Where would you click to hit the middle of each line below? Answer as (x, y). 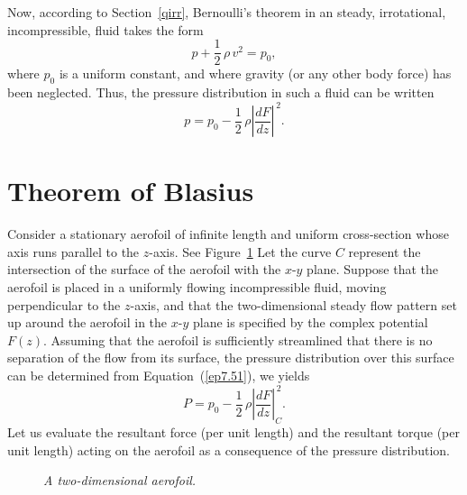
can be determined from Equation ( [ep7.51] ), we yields (159, 376)
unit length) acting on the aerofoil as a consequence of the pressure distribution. (229, 449)
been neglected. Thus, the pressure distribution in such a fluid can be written (221, 92)
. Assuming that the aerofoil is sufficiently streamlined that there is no (238, 339)
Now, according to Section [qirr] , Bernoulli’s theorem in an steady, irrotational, (227, 12)
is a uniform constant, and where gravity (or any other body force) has (255, 73)
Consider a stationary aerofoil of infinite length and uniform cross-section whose (228, 234)
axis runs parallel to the (73, 251)
